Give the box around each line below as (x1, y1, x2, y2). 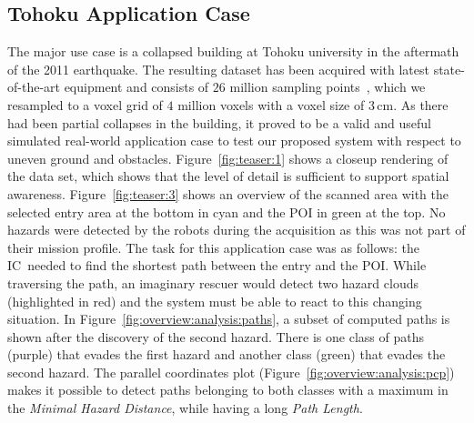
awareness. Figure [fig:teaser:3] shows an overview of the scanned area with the (7, 184, 449, 203)
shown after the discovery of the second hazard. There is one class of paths (7, 327, 424, 346)
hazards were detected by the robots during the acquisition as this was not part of (7, 220, 466, 239)
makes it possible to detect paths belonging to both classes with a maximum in (7, 380, 449, 399)
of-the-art (7, 77, 60, 96)
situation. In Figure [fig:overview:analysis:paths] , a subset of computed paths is (7, 309, 450, 328)
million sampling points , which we (229, 77, 426, 96)
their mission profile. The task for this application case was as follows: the (7, 237, 419, 257)
